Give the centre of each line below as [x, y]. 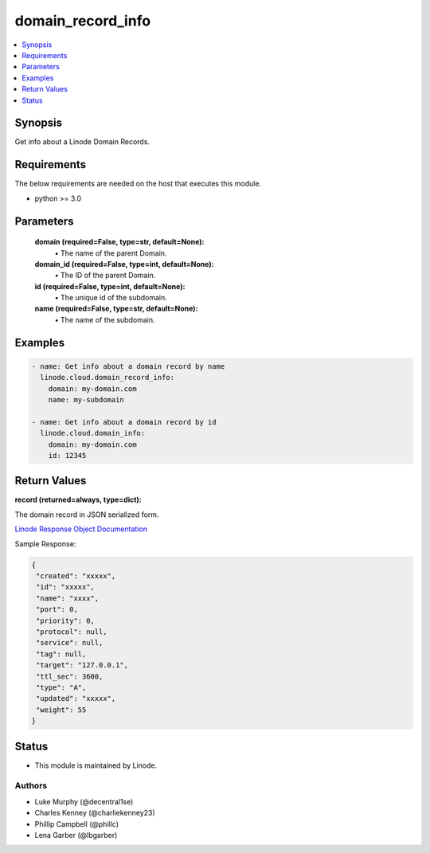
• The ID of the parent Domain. [105, 276]
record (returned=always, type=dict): [78, 500]
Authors [31, 786]
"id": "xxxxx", [66, 587]
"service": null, [70, 643]
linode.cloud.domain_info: [93, 433]
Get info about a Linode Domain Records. [82, 142]
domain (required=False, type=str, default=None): [119, 242]
